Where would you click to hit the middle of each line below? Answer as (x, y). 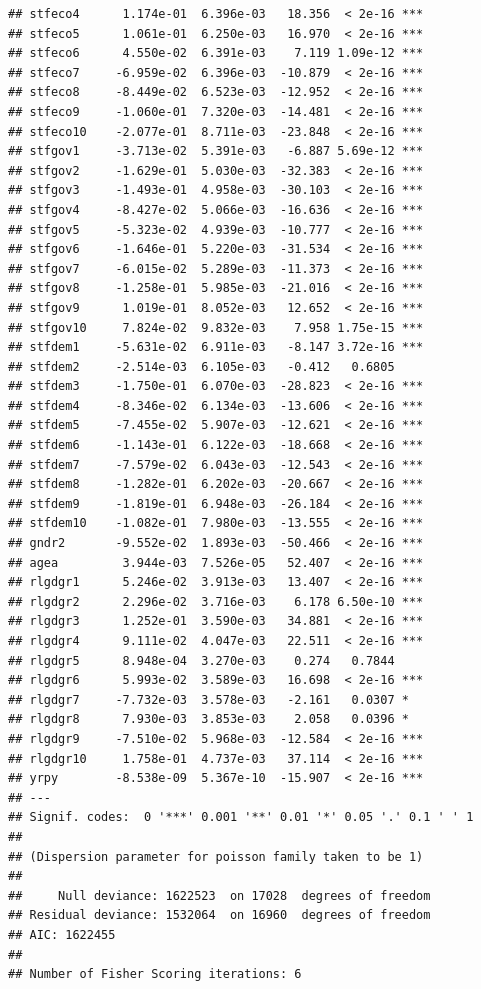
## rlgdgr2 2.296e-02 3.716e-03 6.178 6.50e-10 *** (216, 601)
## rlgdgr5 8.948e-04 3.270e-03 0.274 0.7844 (201, 660)
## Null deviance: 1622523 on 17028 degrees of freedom (219, 895)
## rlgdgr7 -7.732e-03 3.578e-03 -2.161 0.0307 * (208, 699)
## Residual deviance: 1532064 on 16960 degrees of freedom (219, 915)
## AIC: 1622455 (62, 934)
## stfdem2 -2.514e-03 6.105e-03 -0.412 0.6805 (201, 366)
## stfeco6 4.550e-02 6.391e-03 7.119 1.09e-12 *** (216, 53)
